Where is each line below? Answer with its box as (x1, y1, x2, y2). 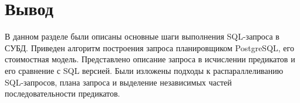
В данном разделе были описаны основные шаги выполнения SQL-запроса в (5, 30, 279, 42)
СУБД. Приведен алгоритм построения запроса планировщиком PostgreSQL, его (5, 41, 294, 54)
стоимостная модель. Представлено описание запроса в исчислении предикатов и (5, 53, 295, 65)
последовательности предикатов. (5, 87, 120, 100)
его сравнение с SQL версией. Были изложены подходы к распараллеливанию (5, 64, 284, 76)
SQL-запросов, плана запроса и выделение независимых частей (5, 76, 232, 88)
